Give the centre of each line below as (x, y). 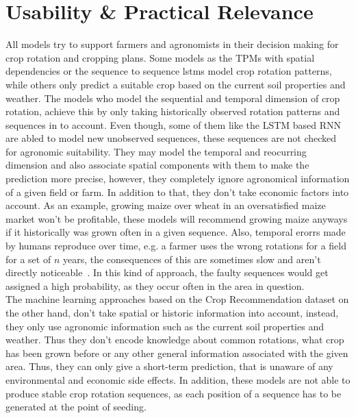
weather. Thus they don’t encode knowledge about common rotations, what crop (175, 340)
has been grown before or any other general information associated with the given (177, 353)
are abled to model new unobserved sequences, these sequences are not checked (171, 138)
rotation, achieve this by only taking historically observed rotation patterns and (173, 111)
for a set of (28, 259)
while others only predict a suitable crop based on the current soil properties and (176, 84)
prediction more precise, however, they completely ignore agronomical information (178, 179)
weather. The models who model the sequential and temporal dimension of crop (173, 98)
